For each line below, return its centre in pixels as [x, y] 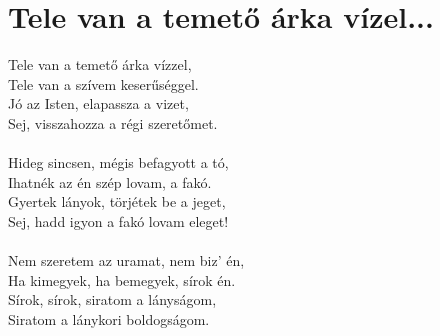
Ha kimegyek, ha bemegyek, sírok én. [122, 279]
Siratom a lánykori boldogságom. [109, 318]
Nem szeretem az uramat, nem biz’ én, [126, 260]
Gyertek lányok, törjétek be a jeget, [117, 201]
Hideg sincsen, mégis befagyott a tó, [118, 162]
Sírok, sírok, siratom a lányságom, [112, 299]
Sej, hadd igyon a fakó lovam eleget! [118, 220]
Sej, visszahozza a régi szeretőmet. [113, 122]
